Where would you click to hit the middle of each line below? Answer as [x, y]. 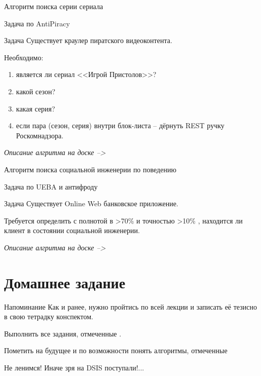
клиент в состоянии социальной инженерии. [72, 230]
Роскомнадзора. [40, 135]
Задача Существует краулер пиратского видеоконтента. [88, 40]
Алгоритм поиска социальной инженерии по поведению [90, 169]
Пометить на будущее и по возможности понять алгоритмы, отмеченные [116, 350]
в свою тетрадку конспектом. [49, 316]
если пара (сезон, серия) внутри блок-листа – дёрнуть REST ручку [120, 125]
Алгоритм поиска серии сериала [54, 6]
